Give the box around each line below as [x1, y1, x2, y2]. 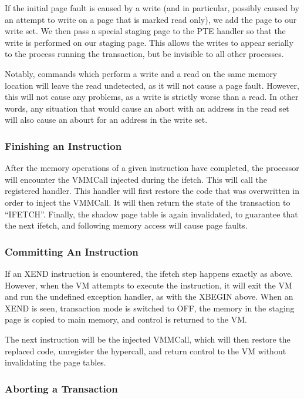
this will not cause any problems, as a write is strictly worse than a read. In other [5, 90, 299, 103]
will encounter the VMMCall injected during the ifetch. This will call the [5, 173, 268, 185]
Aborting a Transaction [5, 381, 118, 395]
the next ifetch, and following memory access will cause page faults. [5, 219, 248, 232]
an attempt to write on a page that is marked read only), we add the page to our [5, 13, 297, 25]
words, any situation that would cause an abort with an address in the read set [5, 102, 289, 114]
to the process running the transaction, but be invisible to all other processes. [5, 48, 284, 60]
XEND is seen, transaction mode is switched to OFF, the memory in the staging [5, 301, 295, 314]
